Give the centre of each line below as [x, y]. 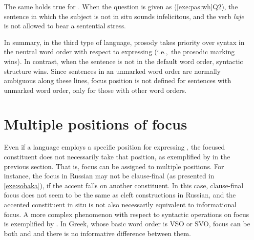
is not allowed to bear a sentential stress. [65, 26]
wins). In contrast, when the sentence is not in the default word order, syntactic [124, 61]
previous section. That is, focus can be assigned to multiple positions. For [114, 166]
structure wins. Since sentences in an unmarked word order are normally [112, 71]
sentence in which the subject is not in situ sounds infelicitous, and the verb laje [124, 16]
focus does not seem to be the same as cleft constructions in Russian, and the [120, 195]
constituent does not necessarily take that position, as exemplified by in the [117, 157]
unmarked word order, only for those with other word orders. [95, 90]
